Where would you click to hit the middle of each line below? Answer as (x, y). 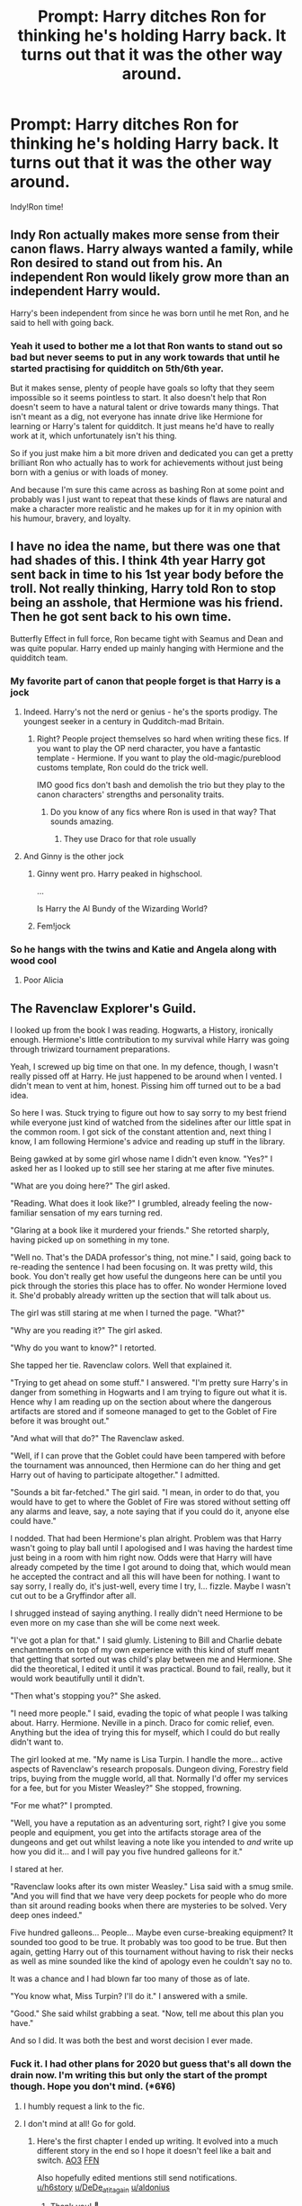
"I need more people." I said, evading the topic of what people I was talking (149, 1713)
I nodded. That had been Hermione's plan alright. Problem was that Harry (146, 1538)
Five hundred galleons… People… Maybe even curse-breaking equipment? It (152, 1932)
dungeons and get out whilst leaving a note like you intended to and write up (152, 1843)
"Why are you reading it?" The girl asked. (86, 1331)
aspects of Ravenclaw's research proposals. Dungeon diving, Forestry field (149, 1769)
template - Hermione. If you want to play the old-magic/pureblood (159, 758)
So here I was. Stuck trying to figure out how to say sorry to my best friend (148, 1113)
